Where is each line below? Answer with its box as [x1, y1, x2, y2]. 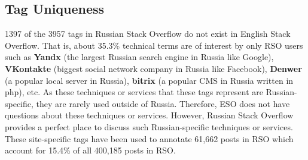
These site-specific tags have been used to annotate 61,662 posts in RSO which [5, 132, 294, 145]
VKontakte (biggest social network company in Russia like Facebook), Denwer [5, 62, 302, 74]
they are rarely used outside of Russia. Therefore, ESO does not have [36, 97, 290, 109]
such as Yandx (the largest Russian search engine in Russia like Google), [5, 51, 274, 63]
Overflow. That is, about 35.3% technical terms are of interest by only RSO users [5, 39, 303, 51]
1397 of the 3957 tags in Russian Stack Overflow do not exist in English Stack [5, 27, 291, 40]
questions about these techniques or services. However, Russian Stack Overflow [5, 109, 294, 121]
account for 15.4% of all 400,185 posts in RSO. [5, 144, 176, 156]
